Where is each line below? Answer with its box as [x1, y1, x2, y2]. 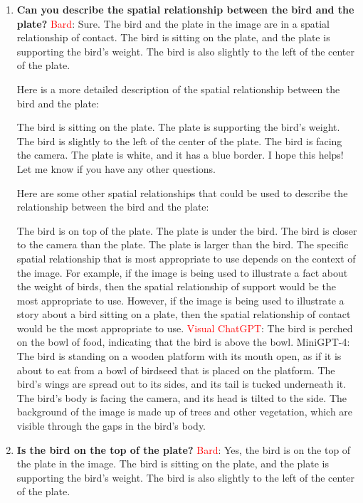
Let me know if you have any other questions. [16, 161, 216, 176]
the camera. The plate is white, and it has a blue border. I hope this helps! [16, 147, 344, 162]
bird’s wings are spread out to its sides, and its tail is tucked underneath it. [16, 376, 347, 391]
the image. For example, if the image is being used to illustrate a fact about [16, 265, 348, 280]
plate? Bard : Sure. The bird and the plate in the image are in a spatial [16, 16, 330, 31]
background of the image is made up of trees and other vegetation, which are [16, 404, 353, 419]
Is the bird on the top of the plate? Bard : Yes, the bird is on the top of [16, 442, 351, 457]
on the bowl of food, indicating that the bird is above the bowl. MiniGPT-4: [16, 334, 350, 349]
